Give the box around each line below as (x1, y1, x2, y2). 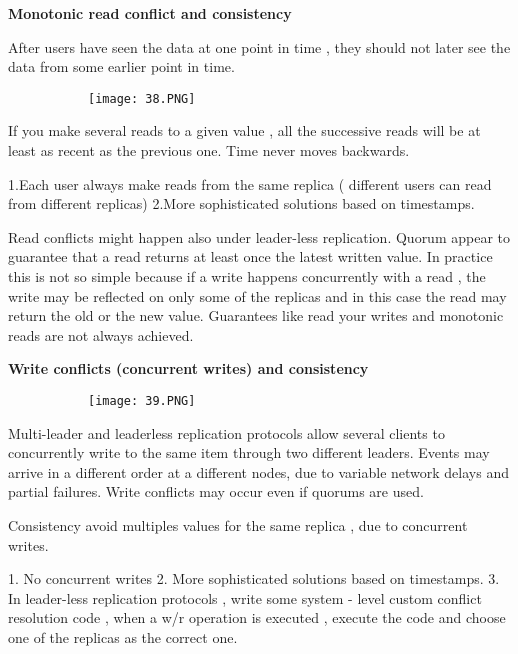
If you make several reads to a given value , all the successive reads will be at (8, 120, 481, 141)
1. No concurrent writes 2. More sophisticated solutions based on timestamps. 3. (8, 568, 500, 589)
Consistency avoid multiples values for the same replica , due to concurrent (8, 515, 468, 535)
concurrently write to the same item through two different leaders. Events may (8, 442, 490, 463)
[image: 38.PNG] (88, 91, 196, 106)
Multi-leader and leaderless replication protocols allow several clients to (8, 422, 445, 443)
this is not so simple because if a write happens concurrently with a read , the (8, 266, 486, 286)
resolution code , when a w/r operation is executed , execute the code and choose (8, 607, 506, 628)
